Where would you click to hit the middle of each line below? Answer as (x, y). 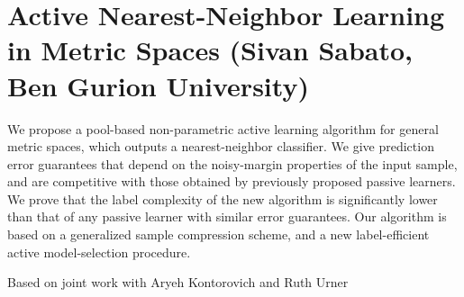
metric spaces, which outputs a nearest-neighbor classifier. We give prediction (221, 146)
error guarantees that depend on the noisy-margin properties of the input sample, (232, 163)
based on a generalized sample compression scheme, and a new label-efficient (218, 234)
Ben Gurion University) (158, 85)
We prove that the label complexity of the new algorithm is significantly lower (223, 198)
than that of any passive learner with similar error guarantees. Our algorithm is (227, 216)
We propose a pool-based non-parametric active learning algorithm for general (223, 128)
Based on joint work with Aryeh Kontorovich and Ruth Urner (178, 282)
